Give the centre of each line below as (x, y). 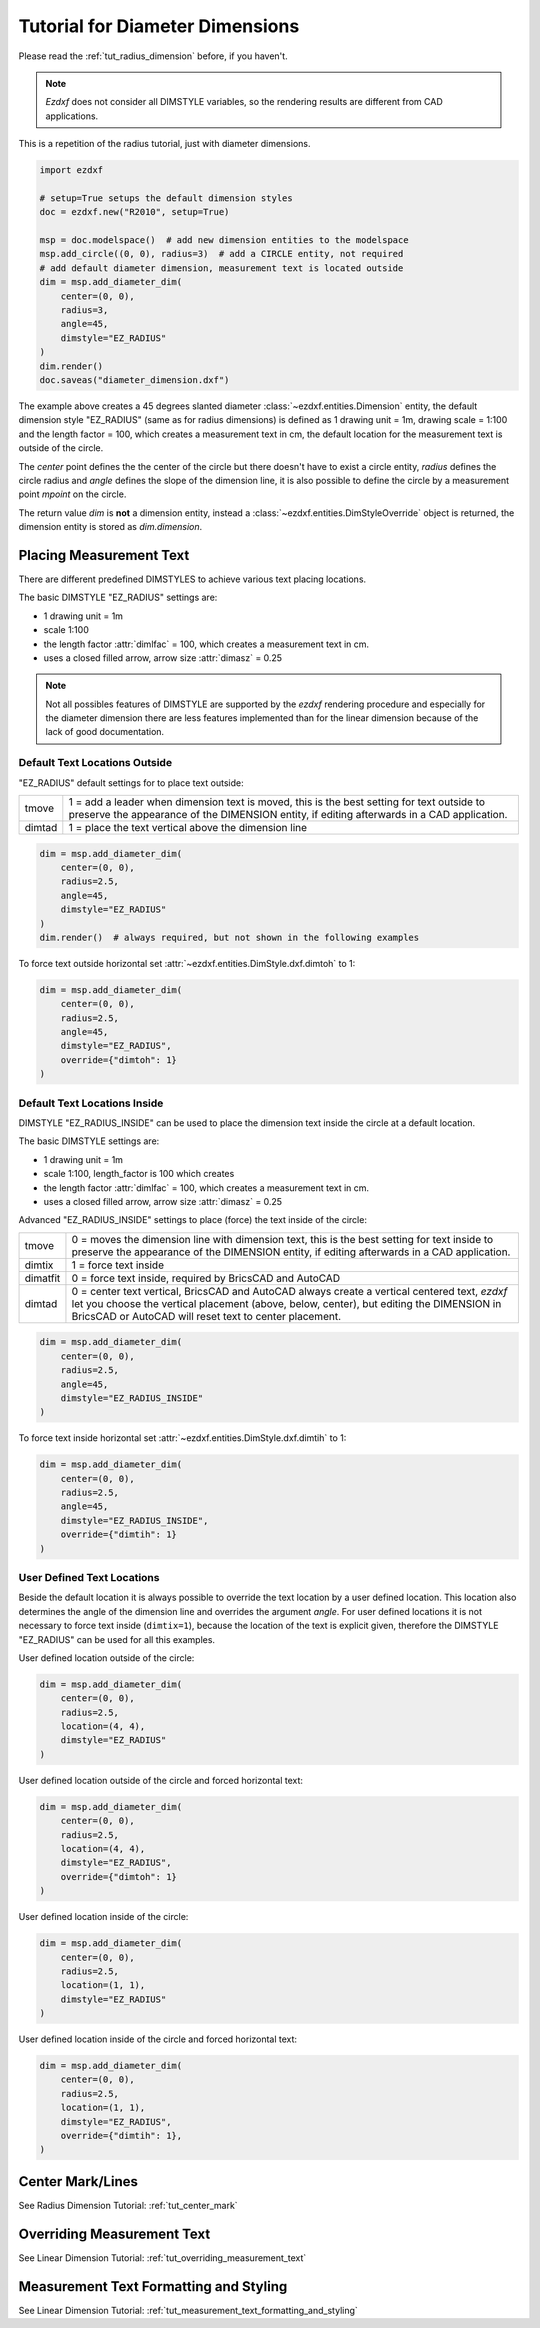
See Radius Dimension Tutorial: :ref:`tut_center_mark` (128, 2205)
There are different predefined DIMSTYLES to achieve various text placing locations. (192, 579)
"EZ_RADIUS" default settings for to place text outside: (131, 782)
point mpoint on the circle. (72, 494)
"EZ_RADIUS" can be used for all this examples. (116, 1639)
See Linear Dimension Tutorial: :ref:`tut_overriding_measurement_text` (162, 2257)
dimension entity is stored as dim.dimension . (110, 527)
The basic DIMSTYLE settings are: (89, 1141)
